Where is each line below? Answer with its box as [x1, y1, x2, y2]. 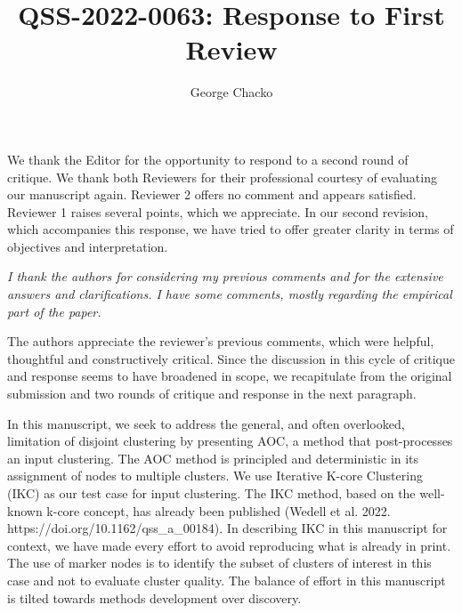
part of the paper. [7, 302, 101, 320]
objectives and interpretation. [7, 237, 168, 255]
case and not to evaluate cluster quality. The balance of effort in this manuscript [7, 570, 446, 589]
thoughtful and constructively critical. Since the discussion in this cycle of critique [7, 349, 455, 367]
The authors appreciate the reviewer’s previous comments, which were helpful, [7, 332, 434, 351]
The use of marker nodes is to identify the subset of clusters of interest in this [7, 553, 432, 572]
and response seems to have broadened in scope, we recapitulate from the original [7, 367, 452, 385]
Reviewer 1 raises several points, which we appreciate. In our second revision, [7, 202, 428, 221]
